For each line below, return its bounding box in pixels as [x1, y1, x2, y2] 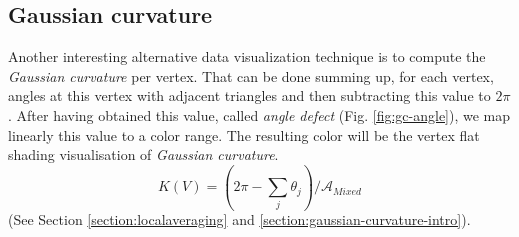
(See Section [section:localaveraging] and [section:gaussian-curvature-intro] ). [8, 209, 471, 230]
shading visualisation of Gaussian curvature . [8, 144, 279, 165]
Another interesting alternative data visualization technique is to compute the [8, 46, 486, 67]
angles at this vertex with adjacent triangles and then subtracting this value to [8, 85, 491, 106]
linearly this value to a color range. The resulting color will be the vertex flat [8, 124, 480, 145]
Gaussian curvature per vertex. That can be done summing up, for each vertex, [8, 65, 494, 86]
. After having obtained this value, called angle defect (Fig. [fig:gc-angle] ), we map [8, 104, 511, 125]
